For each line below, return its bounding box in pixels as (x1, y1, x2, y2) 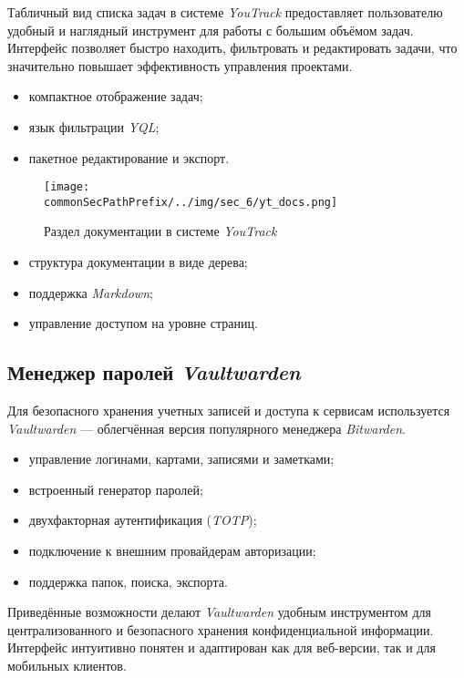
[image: (44, 180, 90, 194)
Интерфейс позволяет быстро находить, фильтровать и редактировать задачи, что (7, 38, 458, 57)
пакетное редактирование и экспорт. (28, 148, 230, 167)
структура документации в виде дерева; (28, 252, 248, 272)
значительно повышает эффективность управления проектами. (7, 56, 353, 75)
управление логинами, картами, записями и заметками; (28, 449, 335, 468)
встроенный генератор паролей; (28, 479, 203, 498)
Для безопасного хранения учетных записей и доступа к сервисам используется (7, 401, 450, 420)
